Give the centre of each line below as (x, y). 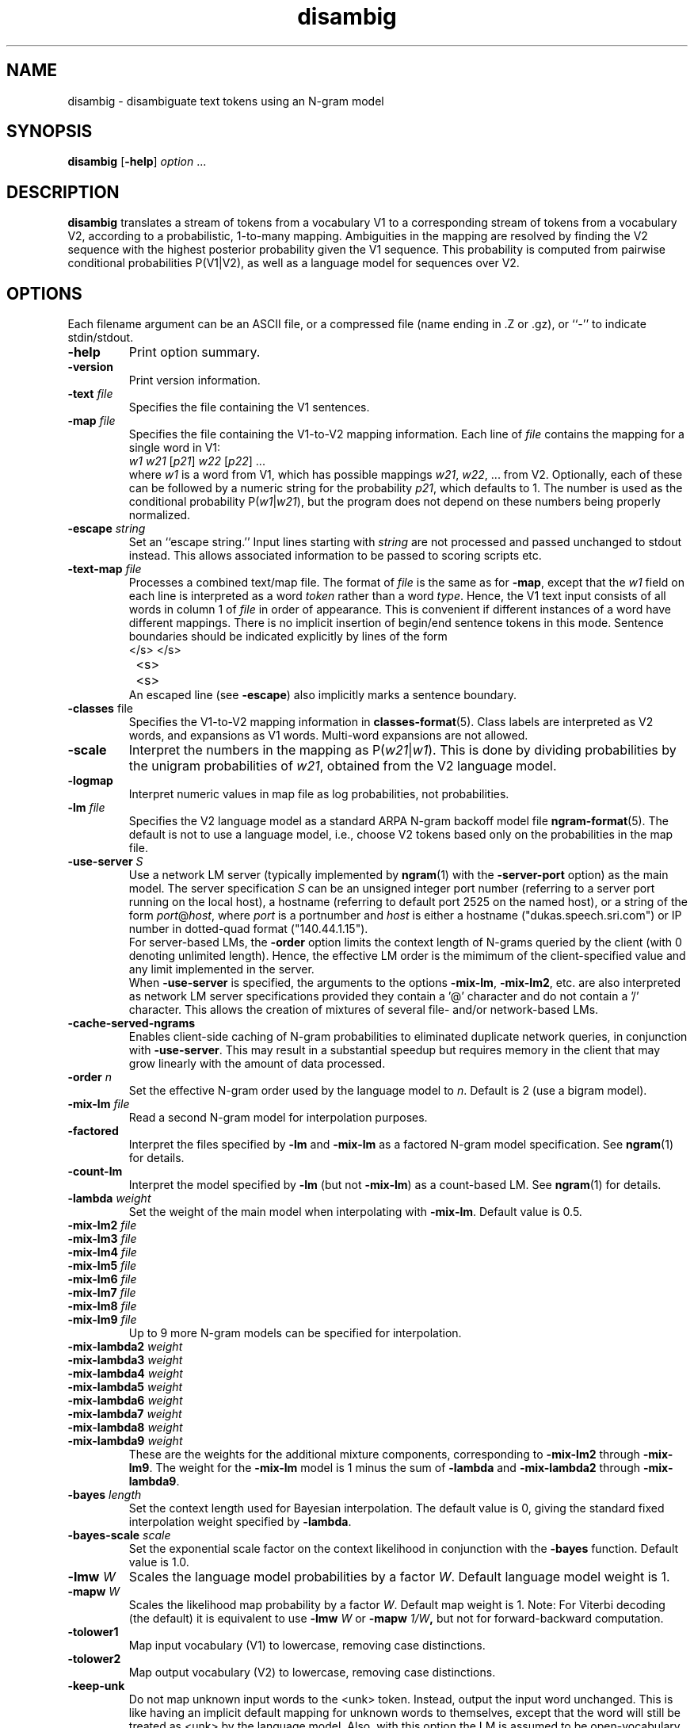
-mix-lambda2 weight (125, 1347)
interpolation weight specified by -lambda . (240, 1522)
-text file (90, 394)
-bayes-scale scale (119, 1535)
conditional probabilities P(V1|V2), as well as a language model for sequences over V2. (294, 263)
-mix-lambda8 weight (125, 1428)
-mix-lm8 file (102, 1306)
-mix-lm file (99, 1104)
